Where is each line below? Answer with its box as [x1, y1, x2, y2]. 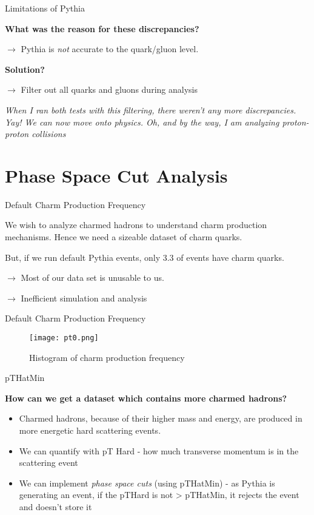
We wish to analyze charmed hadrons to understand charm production [5, 218, 267, 231]
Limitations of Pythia [5, 2, 85, 14]
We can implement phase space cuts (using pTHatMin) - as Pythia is [19, 476, 275, 489]
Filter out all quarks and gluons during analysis [21, 83, 198, 96]
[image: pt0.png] [29, 334, 99, 343]
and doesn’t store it [19, 500, 92, 513]
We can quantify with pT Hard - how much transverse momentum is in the [19, 444, 299, 457]
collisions [32, 127, 66, 140]
